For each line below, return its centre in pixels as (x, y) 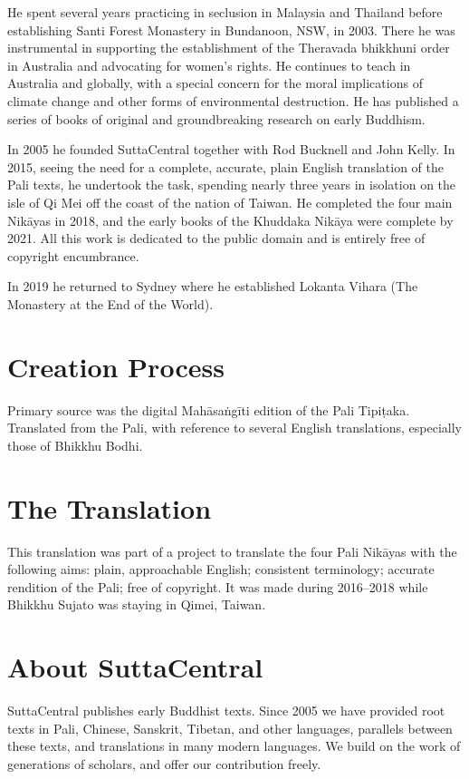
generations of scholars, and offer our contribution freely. (164, 763)
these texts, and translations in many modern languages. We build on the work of (234, 746)
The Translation (110, 507)
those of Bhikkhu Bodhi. (75, 445)
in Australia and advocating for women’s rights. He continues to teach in (209, 65)
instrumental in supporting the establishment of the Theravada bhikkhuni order (229, 48)
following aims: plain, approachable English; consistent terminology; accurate (221, 569)
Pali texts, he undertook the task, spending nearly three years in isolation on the (232, 185)
